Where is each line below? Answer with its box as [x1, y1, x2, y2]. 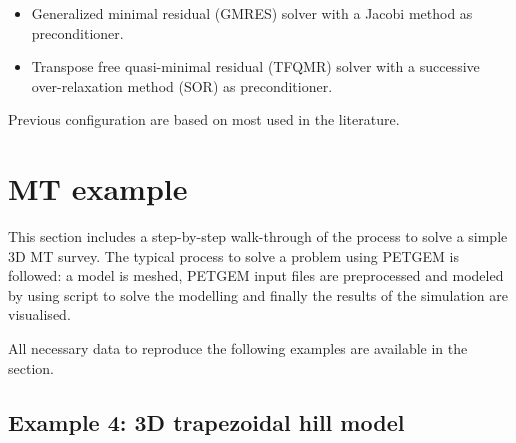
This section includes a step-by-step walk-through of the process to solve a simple [8, 226, 508, 247]
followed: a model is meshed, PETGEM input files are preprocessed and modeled [8, 265, 504, 286]
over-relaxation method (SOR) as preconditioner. [31, 75, 333, 96]
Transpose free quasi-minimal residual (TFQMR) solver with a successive [31, 56, 480, 77]
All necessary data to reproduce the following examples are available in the [8, 338, 468, 359]
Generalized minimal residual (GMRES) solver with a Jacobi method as [31, 3, 473, 23]
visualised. [8, 304, 71, 325]
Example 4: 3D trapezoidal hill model [8, 406, 405, 437]
